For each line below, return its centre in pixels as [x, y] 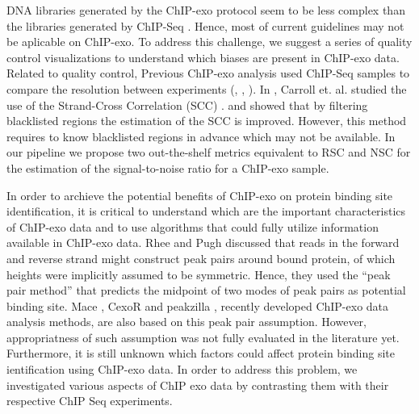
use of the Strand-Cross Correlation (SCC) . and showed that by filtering [187, 105]
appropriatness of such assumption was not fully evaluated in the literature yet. [203, 337]
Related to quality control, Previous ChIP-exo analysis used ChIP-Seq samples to [208, 73]
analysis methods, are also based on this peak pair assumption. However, [186, 322]
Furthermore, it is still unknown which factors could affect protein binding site [201, 353]
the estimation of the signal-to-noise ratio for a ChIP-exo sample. [168, 167]
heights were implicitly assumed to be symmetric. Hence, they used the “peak [199, 274]
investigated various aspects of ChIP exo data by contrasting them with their [198, 385]
